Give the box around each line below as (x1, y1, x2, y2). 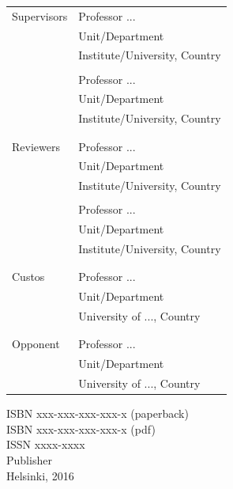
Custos (12, 268, 45, 285)
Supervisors (12, 7, 68, 24)
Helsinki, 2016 (6, 467, 74, 483)
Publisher (6, 451, 52, 468)
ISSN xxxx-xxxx (6, 436, 85, 453)
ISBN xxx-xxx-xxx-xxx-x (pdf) (6, 420, 156, 437)
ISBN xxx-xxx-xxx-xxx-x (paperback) (6, 405, 189, 422)
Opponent (12, 335, 60, 352)
